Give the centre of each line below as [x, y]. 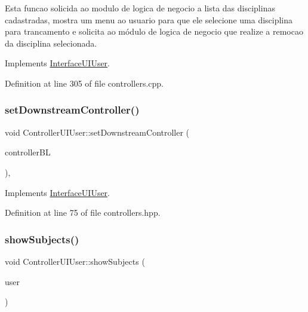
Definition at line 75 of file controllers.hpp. [83, 212]
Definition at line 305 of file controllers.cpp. [84, 83]
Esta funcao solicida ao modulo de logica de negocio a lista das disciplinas [140, 8]
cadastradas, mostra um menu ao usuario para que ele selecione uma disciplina [149, 19]
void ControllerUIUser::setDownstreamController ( [97, 132]
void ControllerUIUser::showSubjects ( [75, 261]
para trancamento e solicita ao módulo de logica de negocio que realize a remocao [154, 31]
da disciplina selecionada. [51, 43]
